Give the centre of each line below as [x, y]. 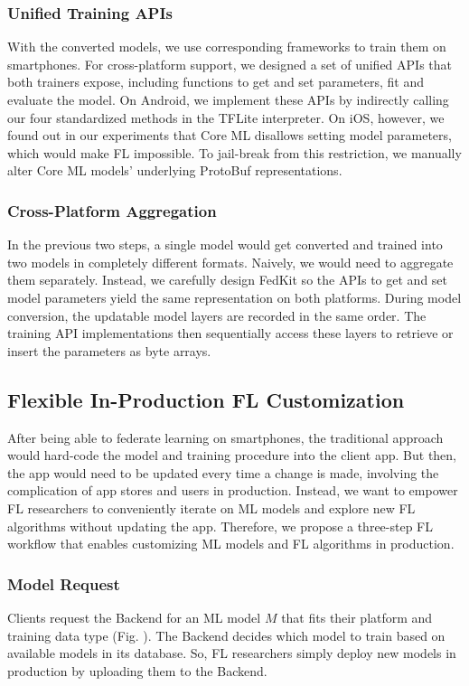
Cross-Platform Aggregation [112, 210]
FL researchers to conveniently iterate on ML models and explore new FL [211, 507]
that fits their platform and [357, 617]
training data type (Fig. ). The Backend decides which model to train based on [226, 635]
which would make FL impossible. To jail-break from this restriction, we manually [234, 152]
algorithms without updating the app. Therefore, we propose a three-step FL [220, 526]
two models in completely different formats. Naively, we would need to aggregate [230, 262]
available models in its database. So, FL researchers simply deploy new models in [232, 653]
